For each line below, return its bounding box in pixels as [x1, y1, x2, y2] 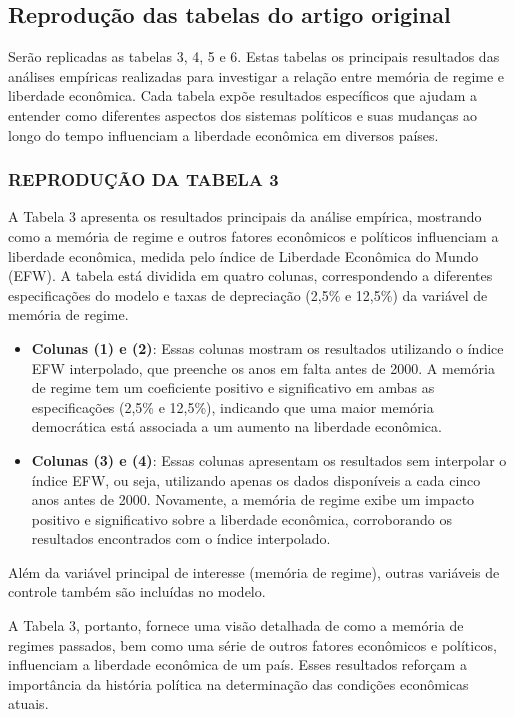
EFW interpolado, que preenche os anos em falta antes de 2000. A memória [31, 357, 495, 378]
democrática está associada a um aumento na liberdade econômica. [31, 416, 442, 437]
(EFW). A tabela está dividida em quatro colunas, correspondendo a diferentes [8, 265, 493, 286]
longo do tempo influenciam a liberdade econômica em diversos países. [8, 124, 439, 145]
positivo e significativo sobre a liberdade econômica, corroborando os [31, 508, 452, 529]
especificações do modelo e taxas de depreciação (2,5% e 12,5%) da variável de [8, 284, 488, 305]
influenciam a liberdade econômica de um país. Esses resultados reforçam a [8, 654, 467, 675]
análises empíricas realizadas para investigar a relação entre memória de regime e [8, 65, 505, 86]
